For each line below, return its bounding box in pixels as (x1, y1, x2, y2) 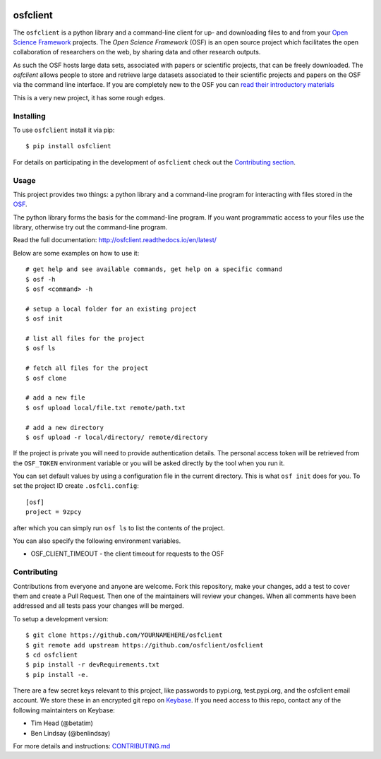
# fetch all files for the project (25, 364, 149, 372)
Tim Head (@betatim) (30, 719, 93, 727)
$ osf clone (25, 374, 67, 382)
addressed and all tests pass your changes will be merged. (13, 602, 184, 610)
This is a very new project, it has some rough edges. (13, 93, 166, 102)
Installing (13, 111, 46, 121)
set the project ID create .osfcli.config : (13, 482, 139, 490)
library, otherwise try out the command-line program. (13, 223, 168, 232)
